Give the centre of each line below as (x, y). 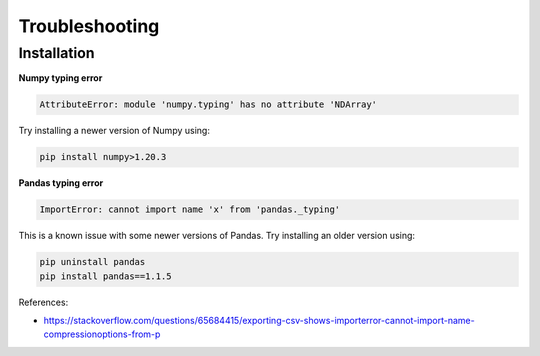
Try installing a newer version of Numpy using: (114, 131)
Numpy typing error (60, 78)
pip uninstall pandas (92, 262)
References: (43, 302)
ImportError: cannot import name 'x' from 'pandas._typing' (190, 209)
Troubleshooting (89, 26)
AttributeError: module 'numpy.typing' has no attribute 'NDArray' (208, 104)
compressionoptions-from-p (102, 334)
